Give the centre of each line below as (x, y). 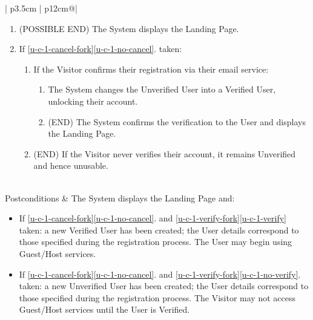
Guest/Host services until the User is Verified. (104, 309)
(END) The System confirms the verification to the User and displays (177, 121)
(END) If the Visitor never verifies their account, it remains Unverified (165, 153)
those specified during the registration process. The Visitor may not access (157, 297)
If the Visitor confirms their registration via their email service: (151, 69)
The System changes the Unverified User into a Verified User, (162, 89)
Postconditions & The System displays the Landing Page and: (120, 198)
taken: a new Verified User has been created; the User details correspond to (159, 230)
